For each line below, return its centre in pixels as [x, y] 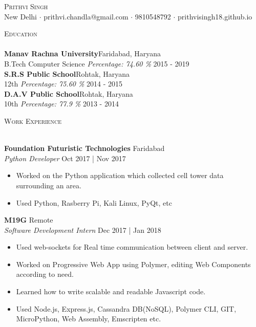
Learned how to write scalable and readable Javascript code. [111, 291]
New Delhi [20, 16]
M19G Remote [29, 220]
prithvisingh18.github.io [215, 16]
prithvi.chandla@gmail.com [86, 16]
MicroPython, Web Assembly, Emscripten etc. [89, 319]
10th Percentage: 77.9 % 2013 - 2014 [61, 104]
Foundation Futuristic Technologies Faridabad [84, 148]
